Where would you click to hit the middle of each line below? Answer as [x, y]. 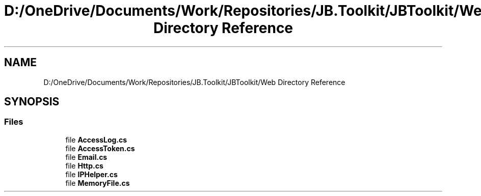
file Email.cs [86, 157]
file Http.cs [84, 165]
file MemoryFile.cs [98, 183]
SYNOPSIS [32, 102]
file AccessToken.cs [100, 148]
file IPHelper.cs [91, 174]
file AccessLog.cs [96, 139]
